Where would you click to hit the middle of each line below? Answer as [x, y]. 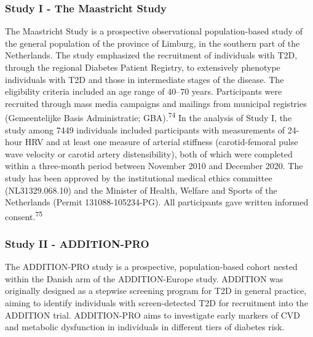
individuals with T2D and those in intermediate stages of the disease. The [145, 79]
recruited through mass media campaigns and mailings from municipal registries [156, 103]
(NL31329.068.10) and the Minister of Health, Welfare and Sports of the [141, 190]
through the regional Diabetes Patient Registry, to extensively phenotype [143, 67]
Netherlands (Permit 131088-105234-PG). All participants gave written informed [157, 202]
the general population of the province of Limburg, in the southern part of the [153, 43]
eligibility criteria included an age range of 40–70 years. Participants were [144, 91]
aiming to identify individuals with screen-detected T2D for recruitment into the [156, 303]
